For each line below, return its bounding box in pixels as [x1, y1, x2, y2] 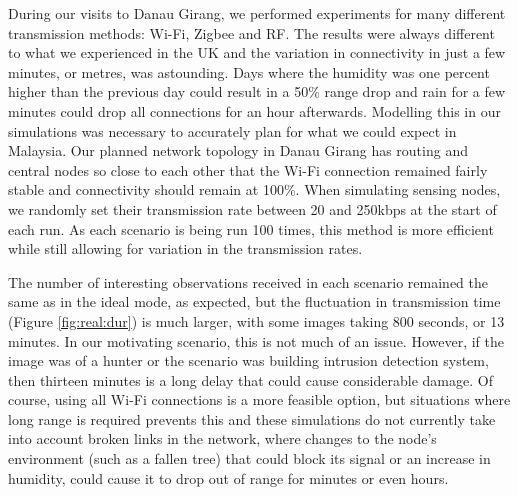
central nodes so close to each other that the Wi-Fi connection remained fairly [8, 159, 488, 180]
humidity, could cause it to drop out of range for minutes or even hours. [8, 467, 449, 488]
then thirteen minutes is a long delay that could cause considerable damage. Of [8, 369, 493, 390]
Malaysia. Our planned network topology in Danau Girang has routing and [8, 140, 468, 161]
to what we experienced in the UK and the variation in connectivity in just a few [8, 42, 506, 63]
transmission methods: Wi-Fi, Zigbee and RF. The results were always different [8, 22, 495, 43]
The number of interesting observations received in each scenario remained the [8, 271, 489, 292]
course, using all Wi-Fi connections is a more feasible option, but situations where [8, 389, 511, 410]
